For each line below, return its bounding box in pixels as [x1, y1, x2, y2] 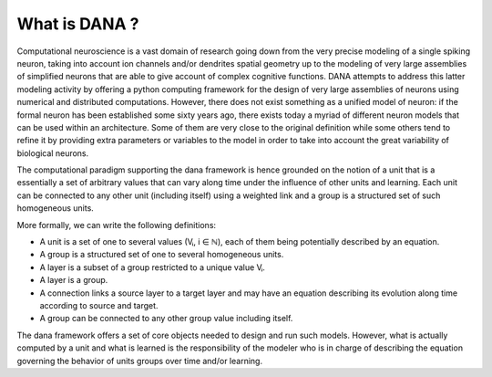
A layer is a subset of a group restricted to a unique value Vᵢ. [39, 261, 266, 273]
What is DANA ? [16, 14, 140, 34]
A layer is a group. [39, 275, 108, 286]
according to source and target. [39, 299, 159, 310]
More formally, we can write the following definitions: [16, 219, 217, 230]
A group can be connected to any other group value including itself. [39, 313, 293, 324]
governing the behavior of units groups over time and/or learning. [16, 355, 263, 366]
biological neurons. [16, 147, 89, 159]
